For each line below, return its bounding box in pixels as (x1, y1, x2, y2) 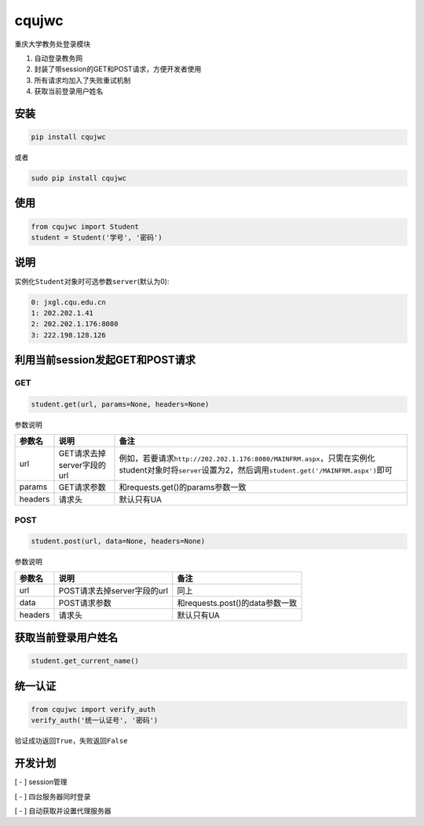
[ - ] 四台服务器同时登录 (14, 791, 91, 801)
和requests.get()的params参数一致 (119, 482, 247, 493)
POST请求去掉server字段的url (58, 585, 169, 596)
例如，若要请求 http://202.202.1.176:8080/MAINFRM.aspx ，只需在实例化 (119, 453, 376, 464)
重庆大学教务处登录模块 (14, 39, 90, 49)
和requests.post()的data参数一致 (177, 597, 298, 608)
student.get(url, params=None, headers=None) (31, 400, 210, 408)
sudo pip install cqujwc (31, 173, 127, 183)
